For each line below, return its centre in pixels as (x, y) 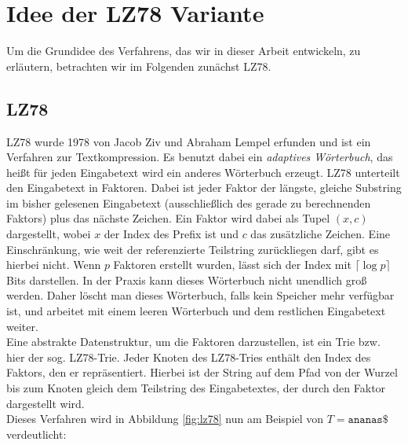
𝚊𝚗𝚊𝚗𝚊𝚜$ (368, 420)
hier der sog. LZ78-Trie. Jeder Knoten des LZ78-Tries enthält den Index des (189, 357)
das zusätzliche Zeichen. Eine (321, 234)
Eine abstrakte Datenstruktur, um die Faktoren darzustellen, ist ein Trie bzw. (193, 342)
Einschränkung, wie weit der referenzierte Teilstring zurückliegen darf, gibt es (193, 249)
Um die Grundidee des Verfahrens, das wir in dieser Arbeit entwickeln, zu (184, 51)
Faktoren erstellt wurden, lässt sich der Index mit (232, 265)
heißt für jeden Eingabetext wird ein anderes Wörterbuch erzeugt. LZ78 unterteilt (203, 172)
